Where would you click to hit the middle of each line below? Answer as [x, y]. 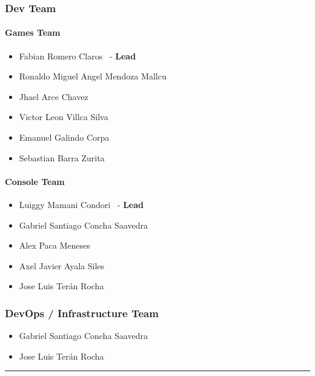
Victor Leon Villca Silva [64, 117]
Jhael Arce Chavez [54, 96]
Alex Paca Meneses [55, 245]
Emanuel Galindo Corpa [64, 137]
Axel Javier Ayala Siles [62, 265]
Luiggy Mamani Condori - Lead [81, 204]
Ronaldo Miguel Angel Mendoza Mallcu [93, 76]
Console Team [35, 181]
